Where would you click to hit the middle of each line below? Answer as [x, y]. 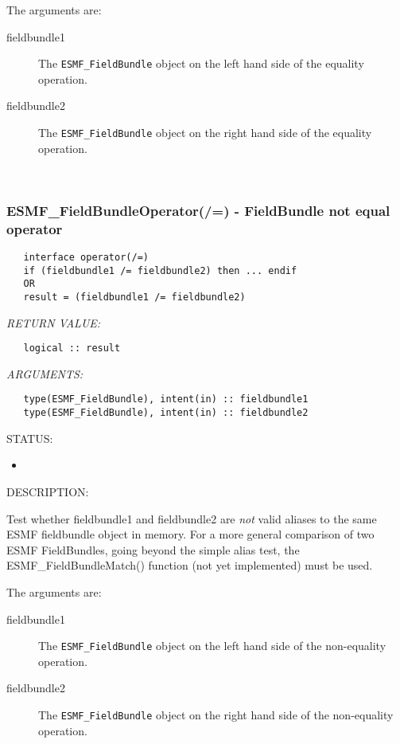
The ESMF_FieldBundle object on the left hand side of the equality [201, 63]
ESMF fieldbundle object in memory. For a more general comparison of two [190, 534]
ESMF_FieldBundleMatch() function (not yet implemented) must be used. [190, 565]
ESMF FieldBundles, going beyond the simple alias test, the [153, 549]
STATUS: [30, 438]
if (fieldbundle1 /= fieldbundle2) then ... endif [160, 270]
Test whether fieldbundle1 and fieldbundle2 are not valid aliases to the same [192, 518]
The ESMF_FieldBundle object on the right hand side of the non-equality [216, 714]
